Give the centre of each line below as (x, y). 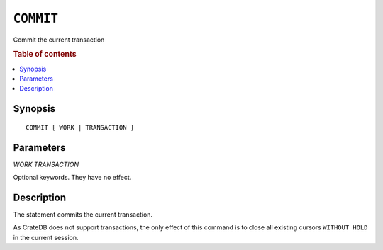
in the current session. (46, 237)
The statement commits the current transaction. (83, 214)
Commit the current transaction (59, 40)
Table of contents (45, 55)
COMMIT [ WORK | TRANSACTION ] (80, 127)
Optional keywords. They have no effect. (72, 178)
